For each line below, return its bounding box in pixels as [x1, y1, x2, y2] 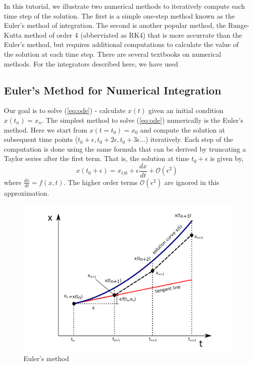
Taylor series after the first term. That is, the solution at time [4, 153, 190, 163]
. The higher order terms [63, 177, 138, 187]
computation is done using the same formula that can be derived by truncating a [4, 143, 246, 154]
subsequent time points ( [4, 134, 78, 144]
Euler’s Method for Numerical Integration [4, 82, 221, 97]
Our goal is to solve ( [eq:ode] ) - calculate [4, 105, 126, 115]
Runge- [228, 20, 250, 30]
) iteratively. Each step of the [146, 134, 233, 144]
